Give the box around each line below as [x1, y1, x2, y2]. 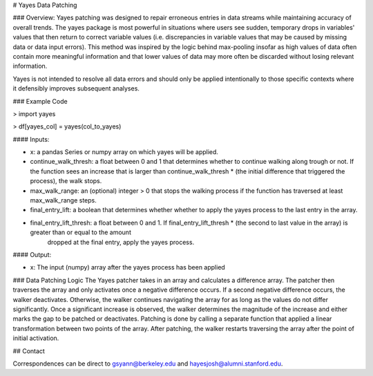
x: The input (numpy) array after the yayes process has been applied [30, 263, 226, 272]
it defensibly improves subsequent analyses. [12, 84, 140, 93]
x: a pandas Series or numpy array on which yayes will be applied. [30, 148, 219, 156]
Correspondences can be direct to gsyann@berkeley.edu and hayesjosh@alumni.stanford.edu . [12, 359, 283, 368]
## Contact [12, 346, 45, 355]
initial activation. [12, 334, 59, 342]
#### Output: [12, 250, 52, 258]
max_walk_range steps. [30, 196, 97, 205]
